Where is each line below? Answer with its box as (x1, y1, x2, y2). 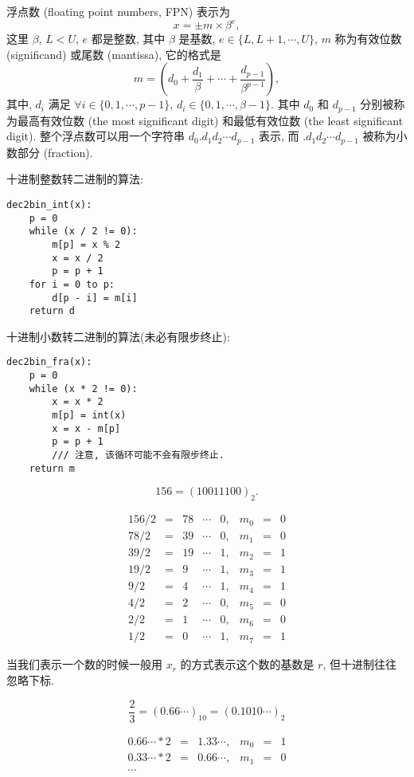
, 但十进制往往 (322, 656, 397, 673)
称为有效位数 (334, 30, 402, 47)
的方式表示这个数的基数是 (180, 656, 314, 673)
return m (29, 462, 75, 474)
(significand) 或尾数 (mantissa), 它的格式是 (6, 45, 221, 62)
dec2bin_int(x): (6, 198, 92, 210)
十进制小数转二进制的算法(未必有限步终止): (6, 328, 230, 344)
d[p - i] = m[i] (52, 292, 138, 304)
